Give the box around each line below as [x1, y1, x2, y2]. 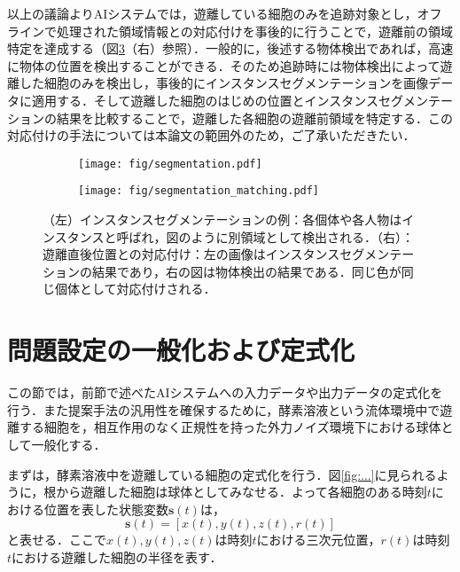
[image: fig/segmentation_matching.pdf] [78, 184, 320, 198]
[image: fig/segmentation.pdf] [78, 157, 262, 170]
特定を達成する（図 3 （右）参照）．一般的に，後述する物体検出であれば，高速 [7, 39, 454, 58]
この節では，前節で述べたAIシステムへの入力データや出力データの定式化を [7, 383, 443, 402]
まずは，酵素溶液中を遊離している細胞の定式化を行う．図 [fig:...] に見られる [7, 465, 437, 483]
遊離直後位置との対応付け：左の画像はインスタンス [43, 245, 340, 263]
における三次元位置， [256, 530, 381, 549]
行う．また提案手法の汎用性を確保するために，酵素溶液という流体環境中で [7, 400, 441, 419]
